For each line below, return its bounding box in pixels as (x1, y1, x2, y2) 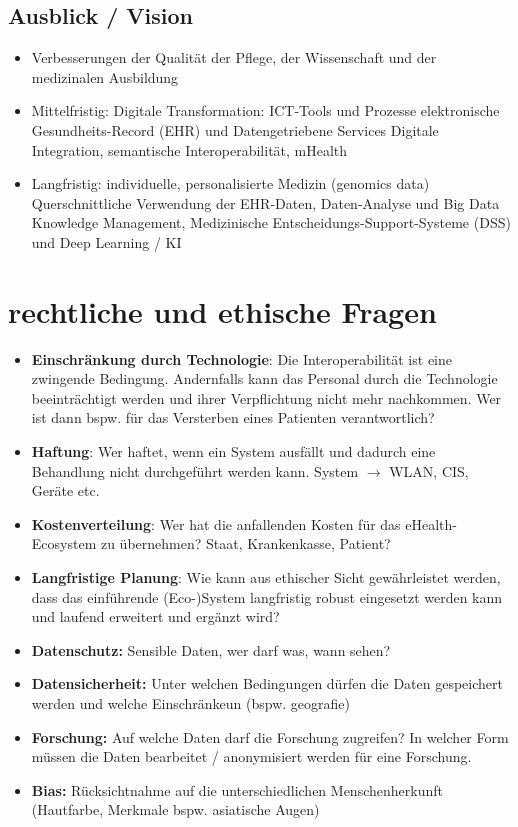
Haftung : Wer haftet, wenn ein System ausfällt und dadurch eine (31, 441, 436, 462)
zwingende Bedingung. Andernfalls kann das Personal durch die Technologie (31, 368, 498, 389)
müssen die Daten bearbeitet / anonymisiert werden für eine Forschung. (31, 746, 472, 767)
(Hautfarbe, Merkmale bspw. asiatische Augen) (31, 799, 320, 820)
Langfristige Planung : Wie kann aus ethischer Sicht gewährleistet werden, (31, 567, 501, 588)
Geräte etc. (31, 480, 100, 501)
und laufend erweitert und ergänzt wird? (31, 606, 280, 627)
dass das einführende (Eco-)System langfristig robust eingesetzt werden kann (31, 586, 503, 607)
